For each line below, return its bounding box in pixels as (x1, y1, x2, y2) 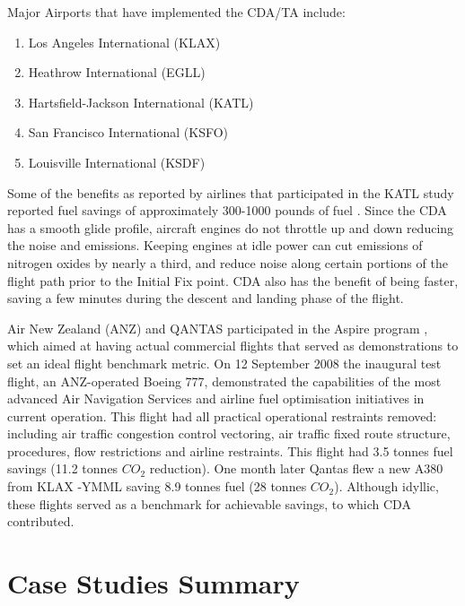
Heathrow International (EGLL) (28, 63, 206, 82)
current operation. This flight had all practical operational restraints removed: (7, 406, 437, 425)
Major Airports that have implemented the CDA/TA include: (7, 3, 346, 21)
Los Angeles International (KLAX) (28, 32, 221, 51)
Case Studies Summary (7, 565, 300, 602)
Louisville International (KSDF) (28, 152, 206, 171)
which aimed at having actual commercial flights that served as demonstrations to (7, 336, 459, 355)
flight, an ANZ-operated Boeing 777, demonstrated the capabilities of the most (7, 371, 442, 390)
